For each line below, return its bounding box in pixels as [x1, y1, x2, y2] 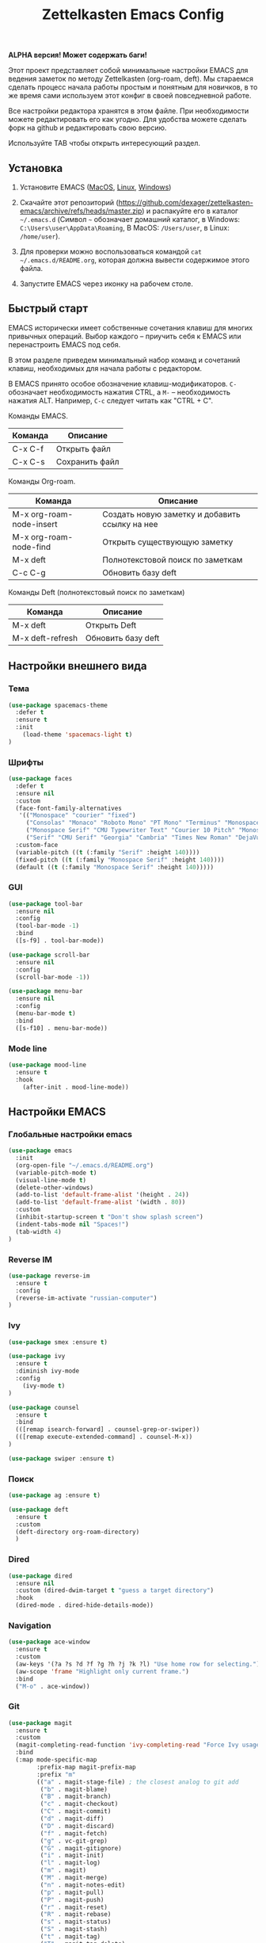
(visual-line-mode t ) [15, 1176, 87, 1184]
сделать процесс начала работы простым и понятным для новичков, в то [8, 82, 258, 92]
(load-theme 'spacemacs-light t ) [22, 731, 133, 739]
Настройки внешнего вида [8, 659, 147, 673]
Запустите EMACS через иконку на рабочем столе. [19, 279, 194, 288]
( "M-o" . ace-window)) [15, 1682, 90, 1690]
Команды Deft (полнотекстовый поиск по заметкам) [8, 587, 185, 597]
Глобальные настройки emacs [8, 1128, 133, 1139]
